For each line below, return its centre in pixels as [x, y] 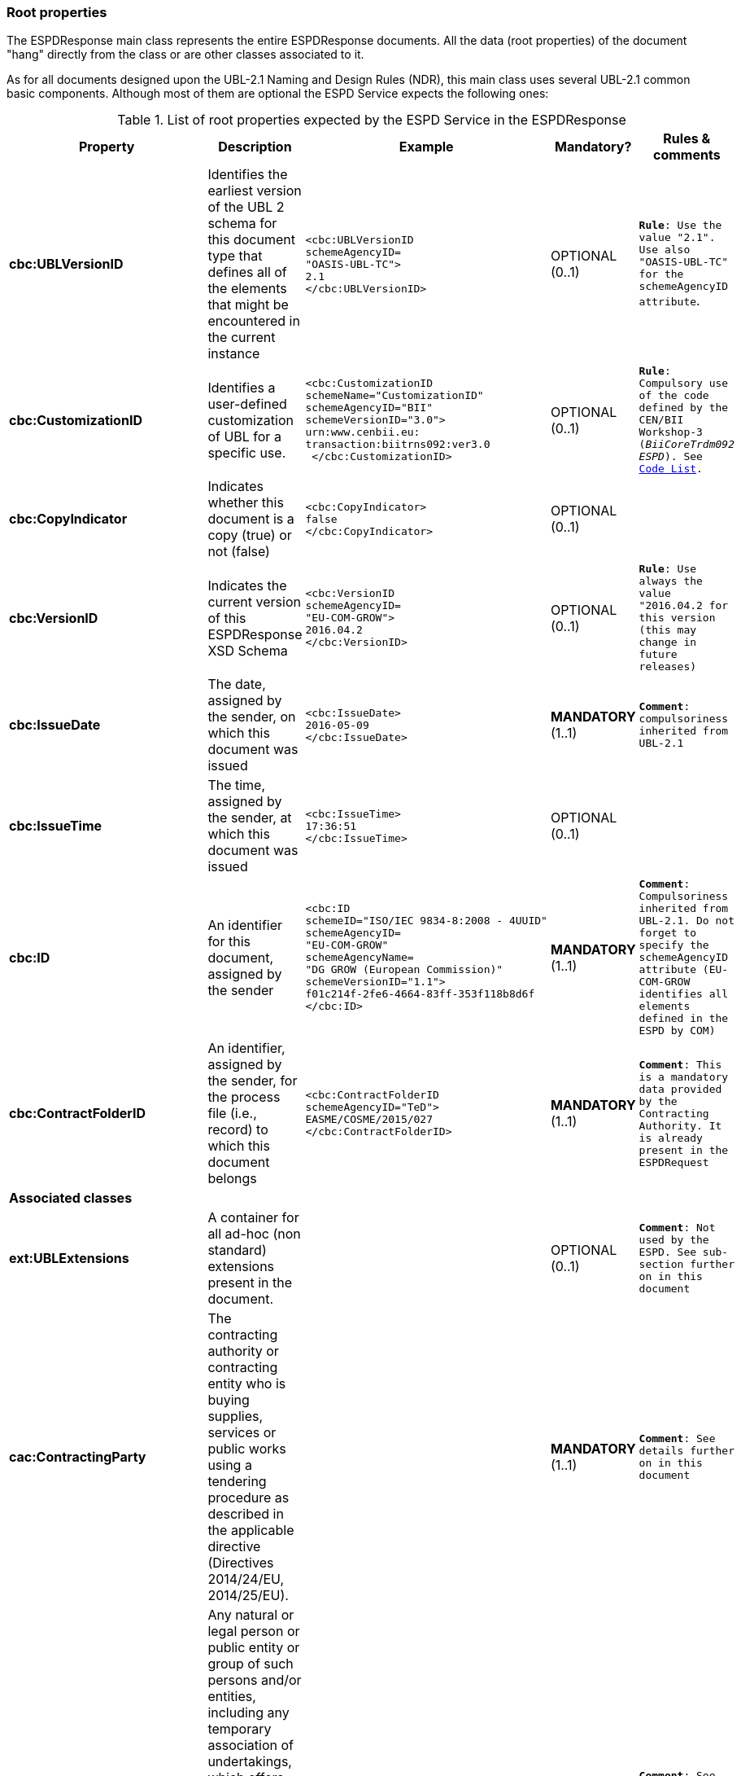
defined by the [684, 408]
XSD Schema [248, 650]
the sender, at [250, 818]
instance [234, 354]
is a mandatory [684, 1077]
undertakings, [250, 1762]
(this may [668, 630]
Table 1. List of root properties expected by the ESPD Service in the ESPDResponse [372, 120]
